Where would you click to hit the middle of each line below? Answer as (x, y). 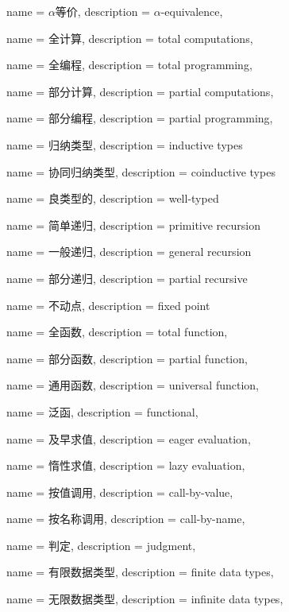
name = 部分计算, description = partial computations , (140, 91)
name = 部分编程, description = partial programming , (140, 118)
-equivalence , (192, 11)
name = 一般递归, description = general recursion (129, 252)
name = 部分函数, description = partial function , (127, 358)
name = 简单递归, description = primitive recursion (133, 225)
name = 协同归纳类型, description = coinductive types (141, 171)
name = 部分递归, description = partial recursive (127, 278)
